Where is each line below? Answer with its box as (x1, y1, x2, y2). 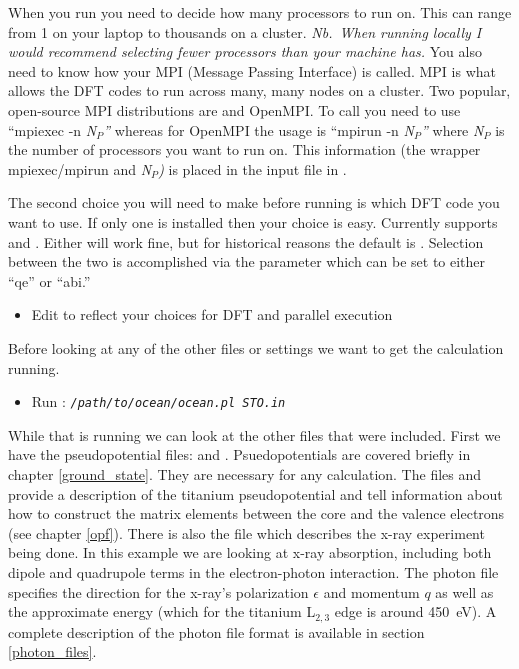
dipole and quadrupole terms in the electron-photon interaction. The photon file (8, 561, 499, 582)
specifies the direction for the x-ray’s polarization (8, 581, 309, 602)
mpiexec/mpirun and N (8, 158, 152, 179)
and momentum (323, 581, 420, 602)
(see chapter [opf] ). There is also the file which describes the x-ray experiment (8, 522, 485, 543)
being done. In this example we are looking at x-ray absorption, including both (8, 542, 492, 563)
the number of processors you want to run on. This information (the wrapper (8, 139, 481, 160)
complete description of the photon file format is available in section (8, 621, 425, 642)
